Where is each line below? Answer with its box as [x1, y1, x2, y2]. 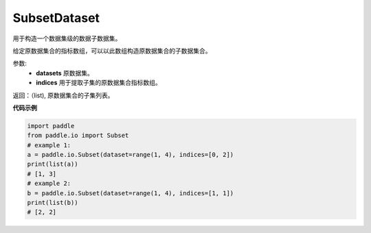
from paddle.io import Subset [27, 132, 129, 140]
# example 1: [27, 141, 71, 149]
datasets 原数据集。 [36, 69, 94, 77]
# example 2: [27, 180, 71, 188]
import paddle [27, 122, 75, 130]
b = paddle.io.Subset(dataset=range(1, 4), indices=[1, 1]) [27, 189, 234, 197]
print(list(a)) [27, 160, 78, 168]
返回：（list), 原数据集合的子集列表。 [12, 91, 114, 99]
